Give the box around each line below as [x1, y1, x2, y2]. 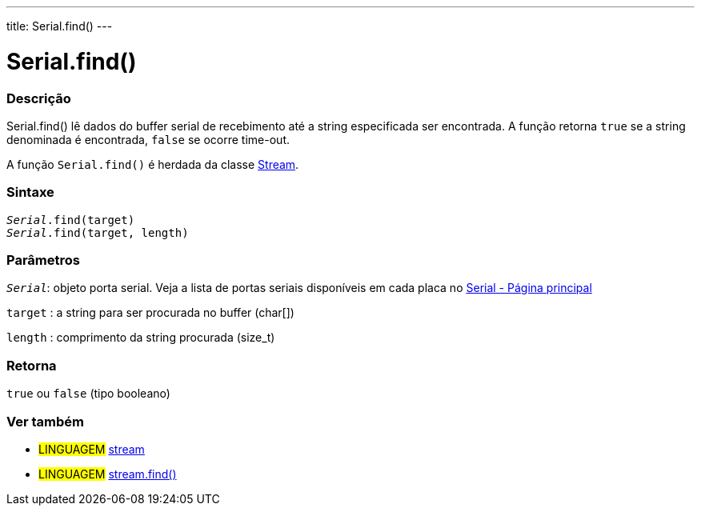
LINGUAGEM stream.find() [38, 466, 177, 481]
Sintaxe [6, 184, 54, 201]
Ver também [6, 413, 84, 430]
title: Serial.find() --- [6, 19, 113, 33]
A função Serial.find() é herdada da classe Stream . [6, 157, 299, 171]
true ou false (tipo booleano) [6, 386, 170, 401]
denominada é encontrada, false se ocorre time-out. [6, 132, 290, 146]
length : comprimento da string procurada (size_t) [6, 330, 275, 345]
